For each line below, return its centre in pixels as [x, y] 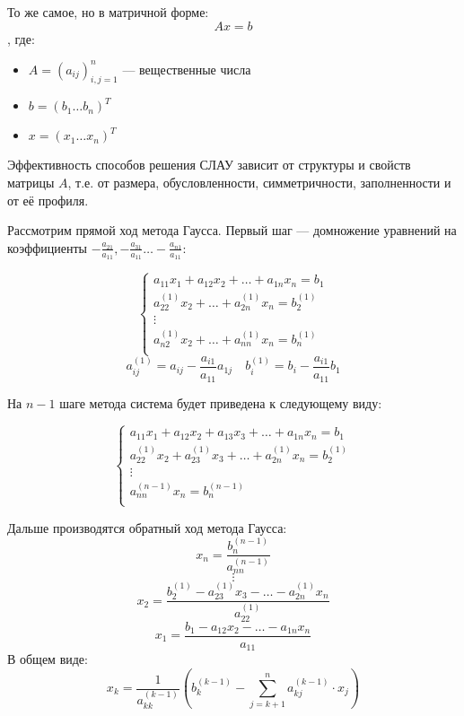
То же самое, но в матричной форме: [108, 12]
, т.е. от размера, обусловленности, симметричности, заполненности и [259, 183]
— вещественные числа [187, 69]
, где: [21, 38]
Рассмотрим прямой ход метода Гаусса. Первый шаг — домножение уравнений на [232, 230]
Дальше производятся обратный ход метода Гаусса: [147, 527]
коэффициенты [47, 247]
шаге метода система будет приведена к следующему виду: [221, 402]
